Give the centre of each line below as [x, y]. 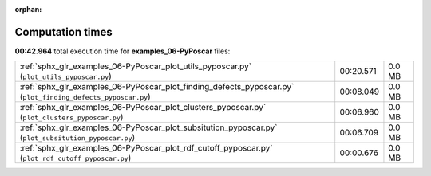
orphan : [28, 9]
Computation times [63, 32]
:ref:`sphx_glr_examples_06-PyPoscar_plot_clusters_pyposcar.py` [143, 108]
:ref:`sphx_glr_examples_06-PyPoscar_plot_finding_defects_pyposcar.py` [157, 87]
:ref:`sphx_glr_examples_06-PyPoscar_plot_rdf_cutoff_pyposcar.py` [146, 148]
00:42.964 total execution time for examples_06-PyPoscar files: [123, 51]
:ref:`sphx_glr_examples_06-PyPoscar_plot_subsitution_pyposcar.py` [148, 127]
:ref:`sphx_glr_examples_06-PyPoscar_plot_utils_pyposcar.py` [135, 66]
